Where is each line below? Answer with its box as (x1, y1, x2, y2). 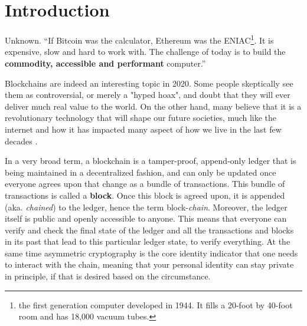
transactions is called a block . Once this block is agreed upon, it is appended (5, 189, 285, 201)
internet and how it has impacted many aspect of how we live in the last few (5, 123, 282, 135)
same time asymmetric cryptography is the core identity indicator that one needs (5, 246, 298, 259)
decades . (5, 134, 38, 147)
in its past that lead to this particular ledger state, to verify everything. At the (5, 235, 290, 248)
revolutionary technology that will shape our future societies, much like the (5, 111, 277, 124)
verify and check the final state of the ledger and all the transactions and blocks (5, 223, 294, 236)
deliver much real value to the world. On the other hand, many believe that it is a (5, 100, 302, 112)
